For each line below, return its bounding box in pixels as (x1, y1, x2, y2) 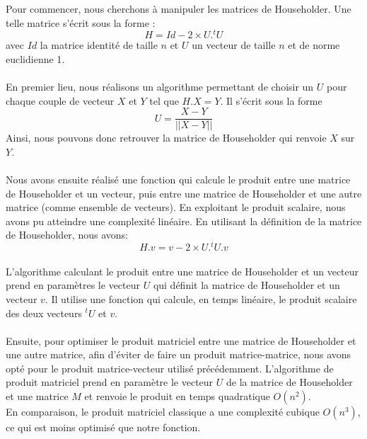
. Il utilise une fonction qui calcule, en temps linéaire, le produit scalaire (45, 291, 357, 306)
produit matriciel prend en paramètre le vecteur (6, 375, 214, 389)
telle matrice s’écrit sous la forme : (6, 15, 156, 30)
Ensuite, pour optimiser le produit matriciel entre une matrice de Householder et (6, 333, 356, 348)
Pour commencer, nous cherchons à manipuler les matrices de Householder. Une (6, 1, 351, 16)
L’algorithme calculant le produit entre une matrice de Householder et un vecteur (6, 263, 359, 278)
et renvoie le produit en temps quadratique (84, 389, 270, 404)
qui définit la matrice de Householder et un (153, 278, 340, 292)
